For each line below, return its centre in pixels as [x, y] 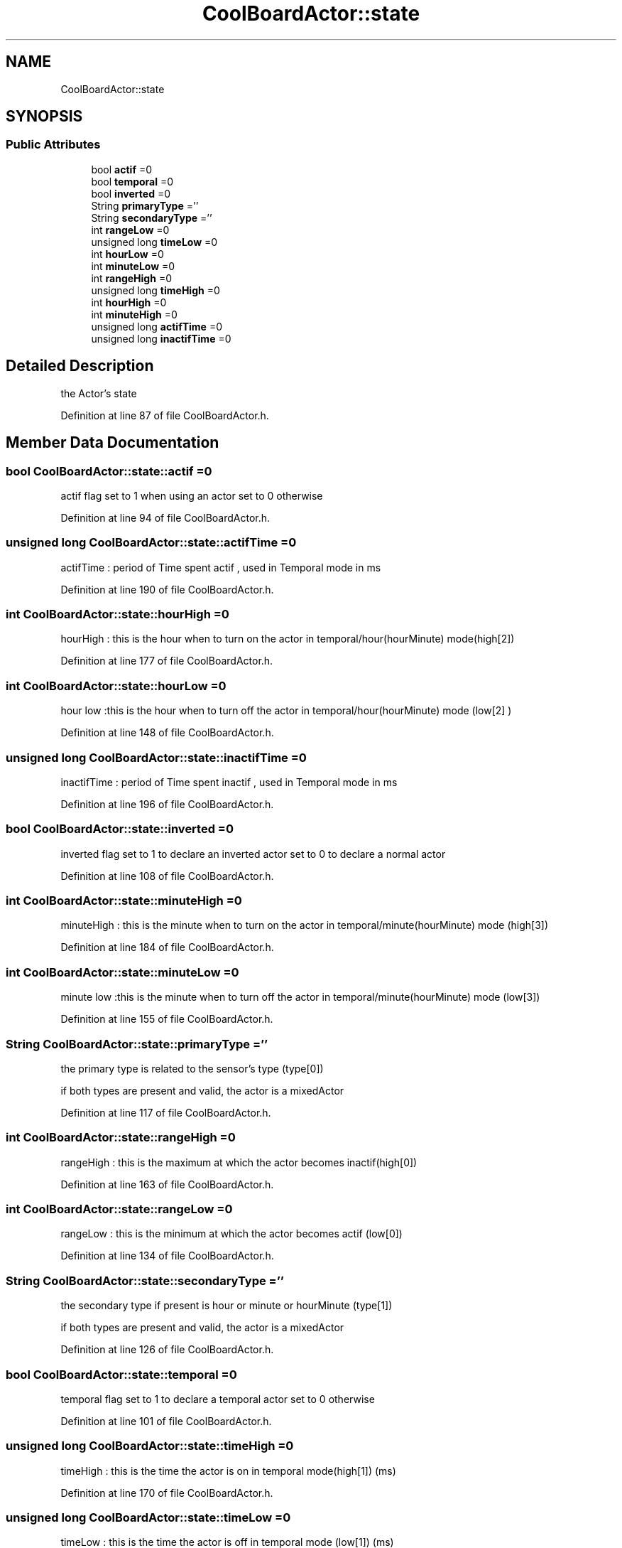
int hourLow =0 [127, 254]
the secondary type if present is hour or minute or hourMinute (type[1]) [227, 1306]
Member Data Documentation [113, 443]
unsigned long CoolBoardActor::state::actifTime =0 [151, 543]
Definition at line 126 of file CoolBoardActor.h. [167, 1350]
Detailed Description [80, 366]
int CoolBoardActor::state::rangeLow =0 [119, 1209]
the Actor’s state [99, 393]
